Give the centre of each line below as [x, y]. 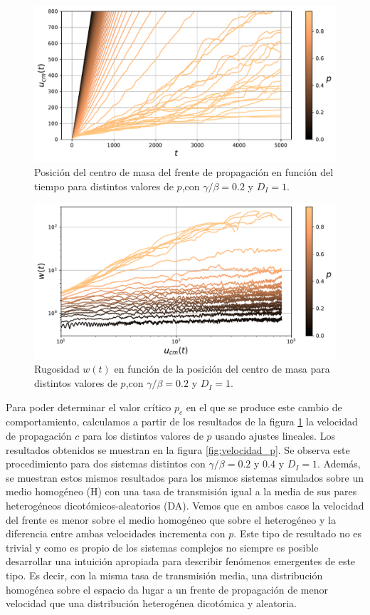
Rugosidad [57, 369]
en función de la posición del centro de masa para [222, 369]
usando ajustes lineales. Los [275, 436]
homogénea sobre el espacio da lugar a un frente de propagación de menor [167, 589]
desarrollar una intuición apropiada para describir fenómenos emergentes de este [181, 561]
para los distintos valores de [143, 436]
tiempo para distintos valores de [104, 186]
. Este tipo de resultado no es [298, 533]
